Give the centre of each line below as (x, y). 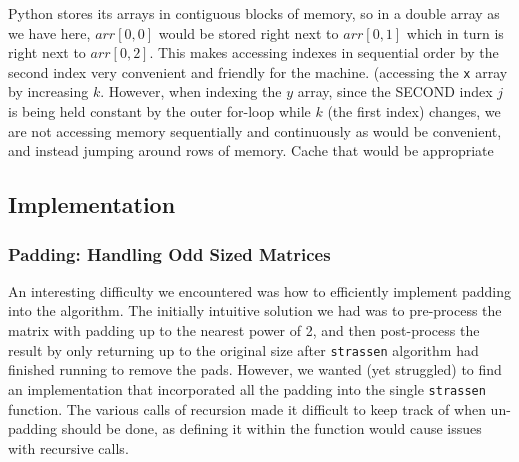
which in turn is (455, 32)
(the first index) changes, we (414, 111)
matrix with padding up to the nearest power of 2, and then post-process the (244, 330)
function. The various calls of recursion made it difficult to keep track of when (247, 408)
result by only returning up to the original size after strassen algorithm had (243, 349)
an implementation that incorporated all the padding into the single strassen (247, 388)
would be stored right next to (248, 32)
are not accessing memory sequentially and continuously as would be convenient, (255, 130)
